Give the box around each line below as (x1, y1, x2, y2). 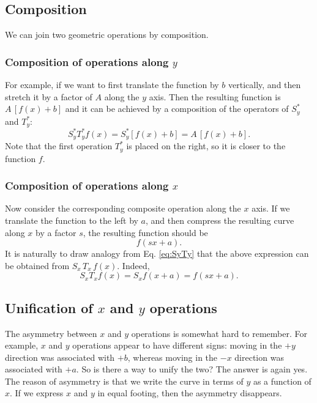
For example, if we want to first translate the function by (5, 78, 219, 91)
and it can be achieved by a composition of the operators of (65, 102, 289, 115)
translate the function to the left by (5, 213, 138, 226)
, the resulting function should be (83, 226, 208, 238)
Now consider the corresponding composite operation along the (5, 202, 241, 215)
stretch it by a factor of (5, 90, 92, 103)
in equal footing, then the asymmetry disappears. (97, 386, 282, 399)
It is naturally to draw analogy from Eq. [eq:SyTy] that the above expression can (5, 247, 309, 260)
